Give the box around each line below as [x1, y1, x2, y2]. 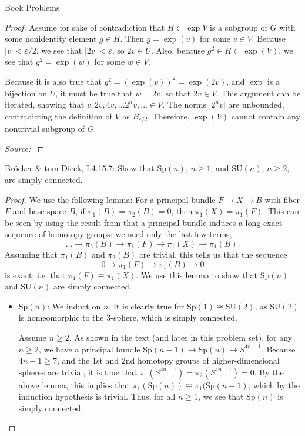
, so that [160, 86, 191, 99]
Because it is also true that [5, 75, 102, 87]
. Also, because [150, 44, 205, 56]
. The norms [162, 98, 207, 111]
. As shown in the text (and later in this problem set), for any [69, 331, 292, 343]
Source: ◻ [5, 142, 45, 154]
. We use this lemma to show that [136, 268, 258, 281]
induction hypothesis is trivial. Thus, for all [18, 390, 176, 402]
